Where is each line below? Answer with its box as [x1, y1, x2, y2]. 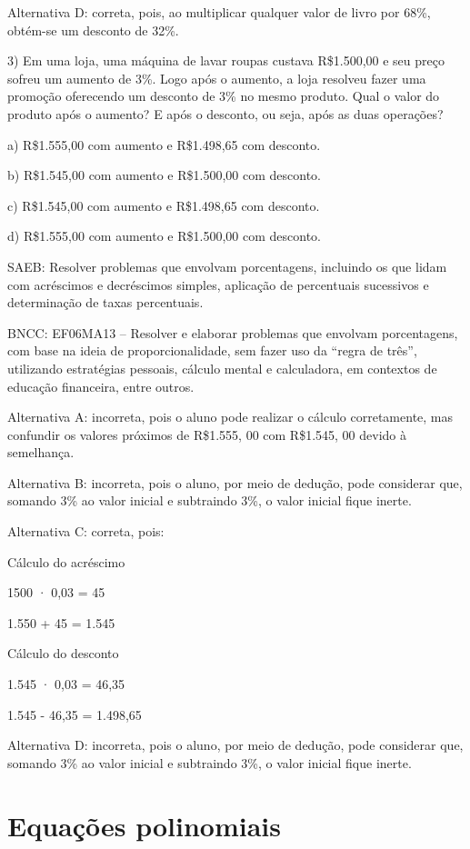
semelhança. [7, 443, 75, 462]
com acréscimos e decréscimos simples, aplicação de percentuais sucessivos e [7, 275, 429, 294]
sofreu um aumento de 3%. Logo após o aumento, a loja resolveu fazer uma [7, 68, 426, 87]
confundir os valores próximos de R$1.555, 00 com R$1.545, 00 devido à [7, 424, 406, 444]
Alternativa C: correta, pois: [7, 522, 165, 541]
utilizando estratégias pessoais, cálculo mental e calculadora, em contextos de [7, 358, 437, 377]
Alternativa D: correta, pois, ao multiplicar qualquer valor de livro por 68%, [7, 3, 431, 21]
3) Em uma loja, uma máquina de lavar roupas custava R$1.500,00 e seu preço [7, 51, 445, 70]
